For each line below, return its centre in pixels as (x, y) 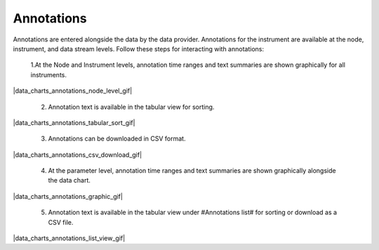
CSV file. (61, 222)
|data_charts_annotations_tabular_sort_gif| (74, 122)
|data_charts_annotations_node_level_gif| (73, 91)
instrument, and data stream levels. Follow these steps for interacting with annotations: (139, 48)
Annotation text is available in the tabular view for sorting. (131, 107)
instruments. (48, 74)
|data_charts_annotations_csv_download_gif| (78, 154)
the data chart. (69, 180)
